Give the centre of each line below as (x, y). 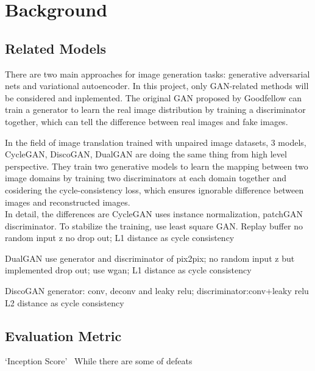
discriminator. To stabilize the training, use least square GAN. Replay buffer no (154, 225)
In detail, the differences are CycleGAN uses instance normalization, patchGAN (154, 214)
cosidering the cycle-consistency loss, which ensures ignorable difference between (154, 189)
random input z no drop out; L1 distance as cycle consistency (120, 238)
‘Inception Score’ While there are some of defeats (99, 361)
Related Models (55, 48)
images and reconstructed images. (68, 202)
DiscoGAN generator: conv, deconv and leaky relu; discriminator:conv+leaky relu (157, 291)
